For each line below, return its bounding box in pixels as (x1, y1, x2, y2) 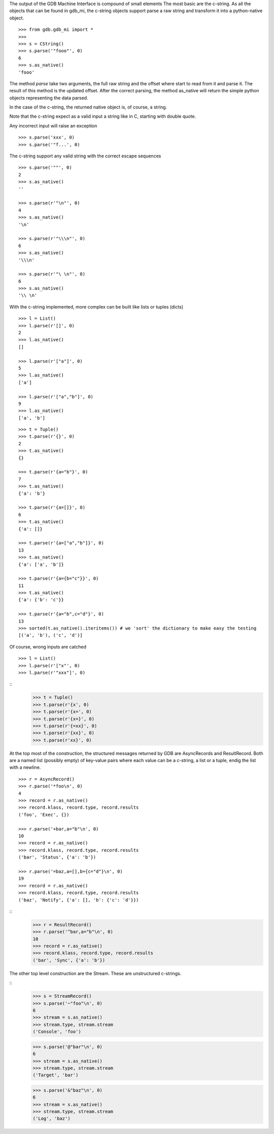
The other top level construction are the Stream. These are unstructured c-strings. (9, 970, 182, 976)
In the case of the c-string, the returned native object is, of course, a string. (9, 104, 167, 110)
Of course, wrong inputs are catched (9, 643, 86, 649)
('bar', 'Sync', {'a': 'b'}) (32, 957, 106, 963)
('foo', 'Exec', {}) (18, 812, 70, 817)
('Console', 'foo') (32, 1029, 81, 1035)
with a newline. (9, 764, 41, 771)
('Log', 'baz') (32, 1116, 71, 1121)
